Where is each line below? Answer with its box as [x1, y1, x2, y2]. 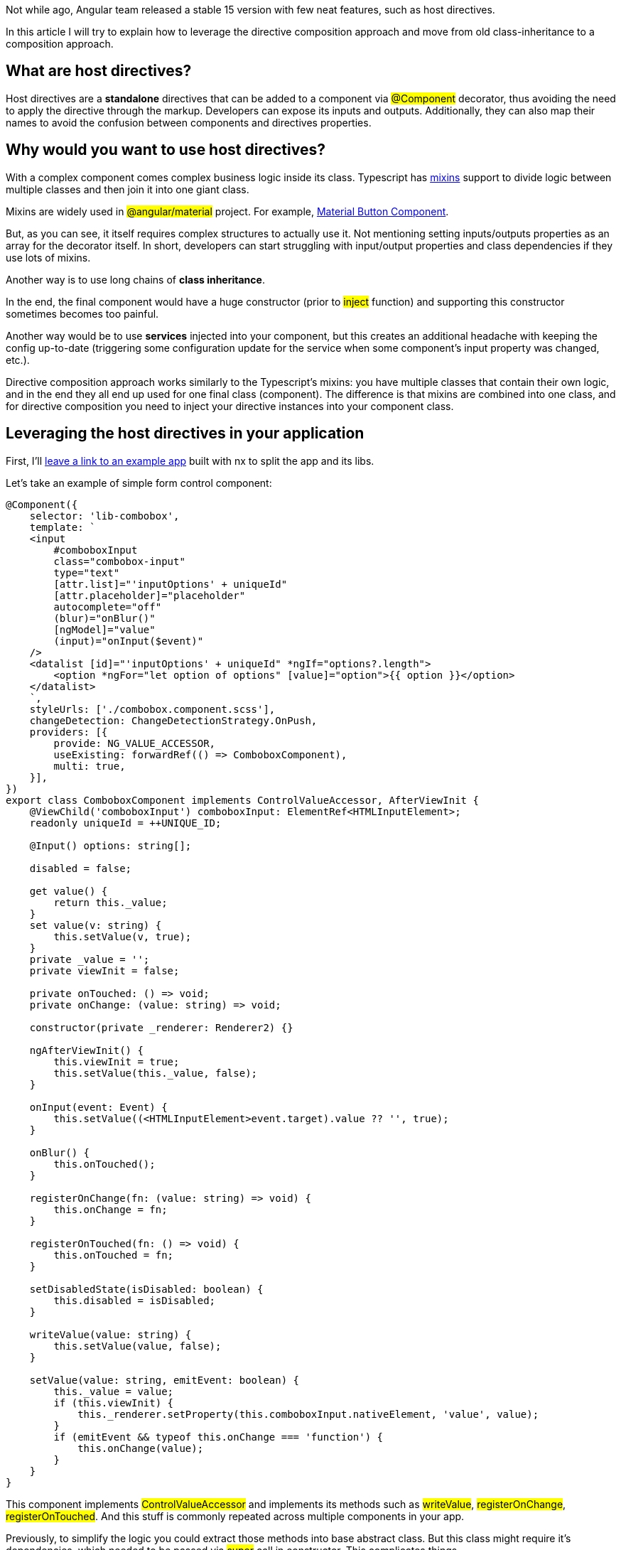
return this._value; [53, 896, 168, 908]
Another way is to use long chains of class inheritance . [6, 273, 265, 286]
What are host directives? [6, 62, 192, 80]
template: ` [29, 521, 96, 533]
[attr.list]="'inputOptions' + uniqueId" [53, 578, 288, 590]
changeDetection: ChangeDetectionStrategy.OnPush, [29, 714, 318, 726]
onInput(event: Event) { [29, 1101, 168, 1113]
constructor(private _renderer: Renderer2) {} [29, 1021, 293, 1033]
